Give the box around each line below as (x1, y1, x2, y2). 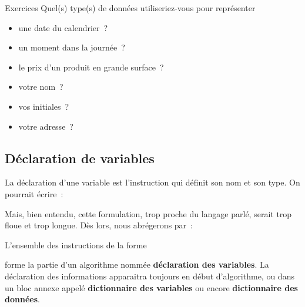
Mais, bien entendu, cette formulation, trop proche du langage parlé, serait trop (5, 207, 292, 220)
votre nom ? (18, 80, 63, 93)
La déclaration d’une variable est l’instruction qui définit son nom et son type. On (5, 176, 300, 188)
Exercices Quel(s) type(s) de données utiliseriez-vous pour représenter (5, 2, 256, 14)
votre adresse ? (18, 120, 73, 132)
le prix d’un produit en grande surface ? (18, 60, 164, 73)
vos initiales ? (18, 100, 69, 112)
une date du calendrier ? (18, 21, 108, 33)
